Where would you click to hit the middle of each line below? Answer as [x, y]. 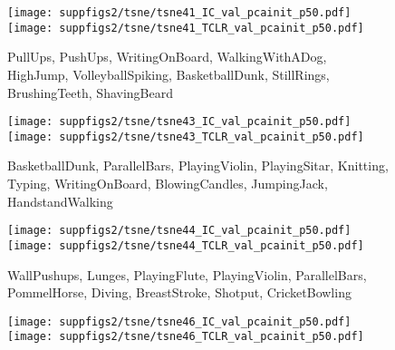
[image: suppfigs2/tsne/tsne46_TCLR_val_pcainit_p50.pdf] [186, 337]
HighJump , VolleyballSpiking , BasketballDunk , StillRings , [169, 74]
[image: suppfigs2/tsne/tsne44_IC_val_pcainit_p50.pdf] [179, 231]
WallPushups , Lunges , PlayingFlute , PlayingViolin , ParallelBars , [187, 274]
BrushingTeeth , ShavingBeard [90, 92]
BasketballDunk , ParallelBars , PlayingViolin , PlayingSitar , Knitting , [198, 165]
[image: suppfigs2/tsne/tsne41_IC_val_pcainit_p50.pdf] [179, 13]
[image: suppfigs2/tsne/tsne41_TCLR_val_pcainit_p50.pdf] [186, 28]
